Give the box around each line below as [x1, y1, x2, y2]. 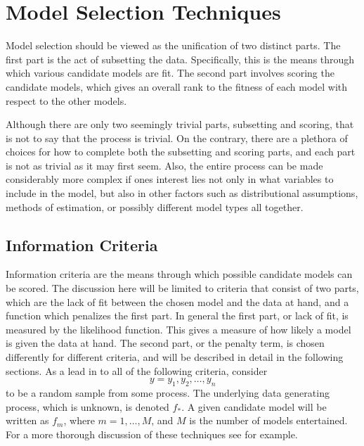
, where [63, 413, 95, 428]
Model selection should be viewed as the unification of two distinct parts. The [6, 38, 341, 53]
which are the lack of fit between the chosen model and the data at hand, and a [6, 294, 349, 309]
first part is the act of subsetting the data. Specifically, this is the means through [6, 51, 355, 66]
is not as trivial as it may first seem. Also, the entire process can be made [6, 158, 323, 172]
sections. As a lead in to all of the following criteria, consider [6, 363, 268, 378]
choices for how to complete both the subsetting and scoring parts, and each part [6, 144, 356, 159]
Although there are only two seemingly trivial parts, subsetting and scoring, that [6, 117, 354, 132]
